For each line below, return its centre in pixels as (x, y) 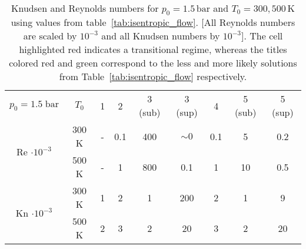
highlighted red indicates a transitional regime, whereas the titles (153, 49)
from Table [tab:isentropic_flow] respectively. (153, 77)
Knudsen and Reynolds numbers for (85, 8)
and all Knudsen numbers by (161, 36)
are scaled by (50, 36)
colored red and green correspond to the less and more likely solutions (153, 63)
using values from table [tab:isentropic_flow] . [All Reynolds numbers (153, 22)
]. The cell (262, 36)
